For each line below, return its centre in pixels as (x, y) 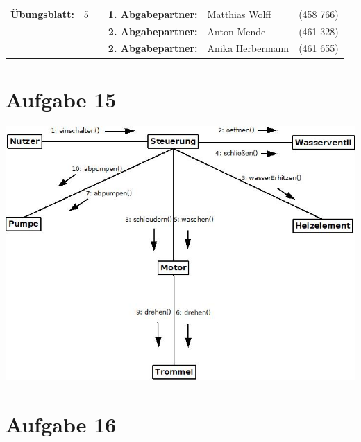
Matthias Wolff (239, 14)
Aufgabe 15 (61, 99)
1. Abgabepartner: (153, 14)
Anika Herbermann (248, 48)
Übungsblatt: (42, 14)
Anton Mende (236, 31)
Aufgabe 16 (61, 424)
